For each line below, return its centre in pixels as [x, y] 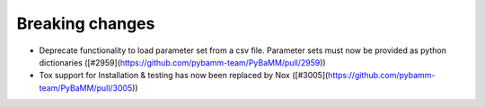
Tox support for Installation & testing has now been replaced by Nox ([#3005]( [184, 76]
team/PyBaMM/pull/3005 [86, 88]
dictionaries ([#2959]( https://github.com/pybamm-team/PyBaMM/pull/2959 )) [183, 62]
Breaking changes [86, 23]
